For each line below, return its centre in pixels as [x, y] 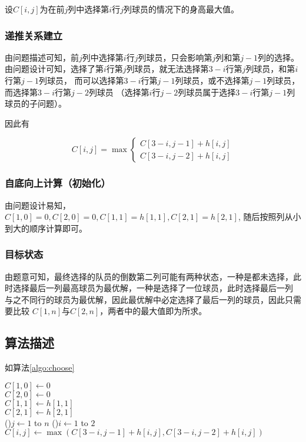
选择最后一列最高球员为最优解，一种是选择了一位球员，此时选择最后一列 [153, 288]
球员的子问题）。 [36, 103]
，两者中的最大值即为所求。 [153, 311]
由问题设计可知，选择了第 [54, 69]
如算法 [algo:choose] [40, 367]
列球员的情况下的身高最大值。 [181, 9]
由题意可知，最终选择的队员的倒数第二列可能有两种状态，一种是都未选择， [149, 276]
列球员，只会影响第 [175, 57]
